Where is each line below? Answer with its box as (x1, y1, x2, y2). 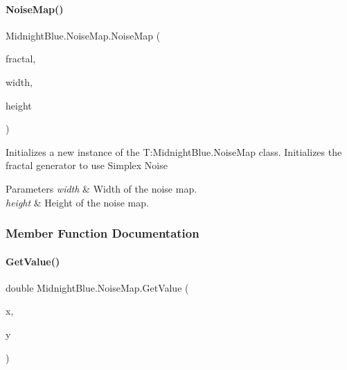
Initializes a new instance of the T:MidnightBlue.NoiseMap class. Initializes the (6, 144, 342, 159)
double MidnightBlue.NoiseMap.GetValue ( (6, 280, 189, 294)
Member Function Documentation (6, 224, 199, 242)
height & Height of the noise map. (6, 195, 149, 209)
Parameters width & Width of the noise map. (6, 181, 197, 195)
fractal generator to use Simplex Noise (6, 158, 168, 173)
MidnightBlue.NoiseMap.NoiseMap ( (6, 28, 161, 42)
